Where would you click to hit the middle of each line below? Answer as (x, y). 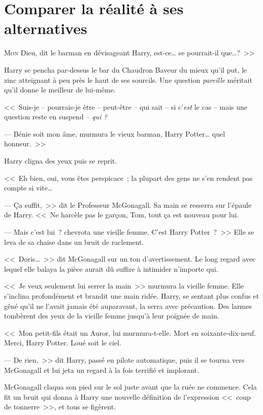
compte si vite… (28, 188)
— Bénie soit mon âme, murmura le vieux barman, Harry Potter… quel (115, 133)
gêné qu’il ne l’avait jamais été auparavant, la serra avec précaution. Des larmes (128, 306)
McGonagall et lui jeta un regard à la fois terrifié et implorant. (102, 370)
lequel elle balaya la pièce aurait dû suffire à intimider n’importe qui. (111, 268)
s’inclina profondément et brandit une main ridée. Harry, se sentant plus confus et (132, 296)
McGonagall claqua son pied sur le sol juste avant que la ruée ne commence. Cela (130, 387)
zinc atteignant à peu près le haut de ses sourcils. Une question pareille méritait (128, 79)
